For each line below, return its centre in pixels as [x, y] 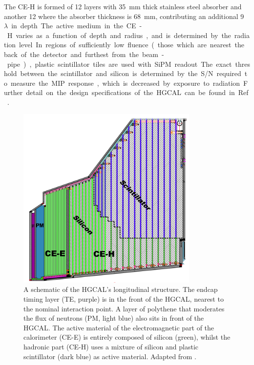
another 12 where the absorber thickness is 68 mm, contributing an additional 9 [124, 16]
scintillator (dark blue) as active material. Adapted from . [110, 356]
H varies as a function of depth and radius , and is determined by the [119, 35]
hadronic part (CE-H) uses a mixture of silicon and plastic [111, 347]
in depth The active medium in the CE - [77, 26]
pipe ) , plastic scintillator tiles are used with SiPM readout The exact [119, 64]
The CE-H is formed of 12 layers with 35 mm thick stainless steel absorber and [123, 6]
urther [13, 92]
